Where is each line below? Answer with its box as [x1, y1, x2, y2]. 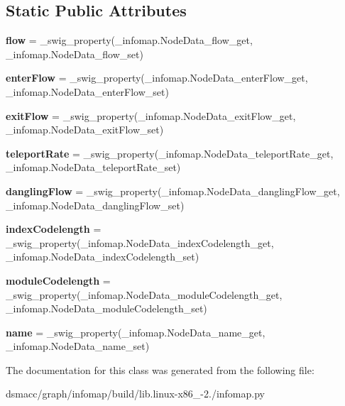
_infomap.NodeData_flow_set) [6, 46, 143, 61]
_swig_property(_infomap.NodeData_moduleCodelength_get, [6, 287, 283, 302]
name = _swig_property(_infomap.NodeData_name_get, [6, 324, 265, 339]
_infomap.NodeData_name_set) [6, 339, 150, 353]
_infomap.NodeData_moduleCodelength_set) [6, 301, 207, 316]
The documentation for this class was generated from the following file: [6, 362, 314, 377]
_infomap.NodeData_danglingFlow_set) [6, 197, 185, 212]
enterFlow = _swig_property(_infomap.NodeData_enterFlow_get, [6, 70, 308, 85]
